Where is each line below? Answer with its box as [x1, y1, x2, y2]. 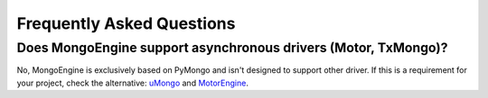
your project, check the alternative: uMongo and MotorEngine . [16, 77, 249, 88]
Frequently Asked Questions [16, 13, 236, 33]
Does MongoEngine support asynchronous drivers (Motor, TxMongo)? [16, 40, 448, 56]
